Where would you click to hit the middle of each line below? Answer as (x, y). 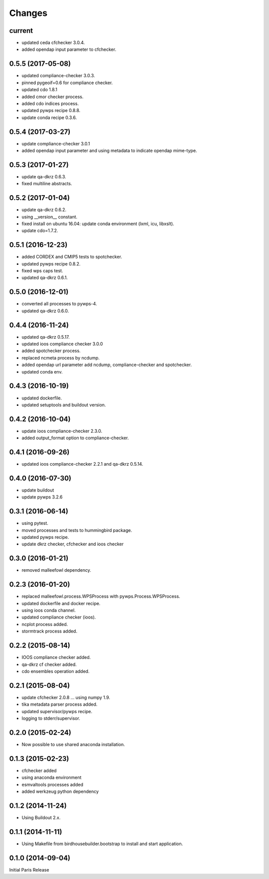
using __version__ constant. (50, 217)
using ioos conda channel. (49, 611)
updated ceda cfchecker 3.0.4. (53, 43)
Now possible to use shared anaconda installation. (73, 744)
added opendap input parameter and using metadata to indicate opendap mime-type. (109, 150)
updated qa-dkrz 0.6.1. (45, 278)
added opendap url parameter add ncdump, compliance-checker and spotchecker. (107, 365)
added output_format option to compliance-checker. (75, 438)
